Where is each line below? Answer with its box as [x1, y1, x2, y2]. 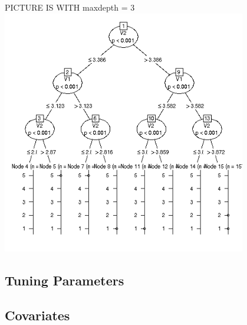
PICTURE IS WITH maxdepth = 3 [5, 1, 135, 13]
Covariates [5, 305, 70, 324]
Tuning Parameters [5, 271, 124, 289]
